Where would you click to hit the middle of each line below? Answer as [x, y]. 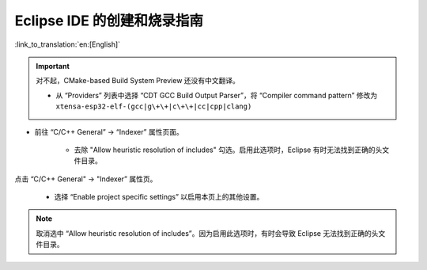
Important [53, 66]
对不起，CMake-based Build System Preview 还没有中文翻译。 [138, 81]
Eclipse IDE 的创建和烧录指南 [109, 21]
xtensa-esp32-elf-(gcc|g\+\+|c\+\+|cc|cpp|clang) [154, 106]
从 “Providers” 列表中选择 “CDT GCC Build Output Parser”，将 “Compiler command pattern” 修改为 [217, 95]
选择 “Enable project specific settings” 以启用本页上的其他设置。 [159, 197]
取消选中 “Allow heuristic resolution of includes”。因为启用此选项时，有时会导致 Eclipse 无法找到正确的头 [207, 233]
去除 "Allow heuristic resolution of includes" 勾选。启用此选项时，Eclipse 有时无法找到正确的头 [228, 150]
